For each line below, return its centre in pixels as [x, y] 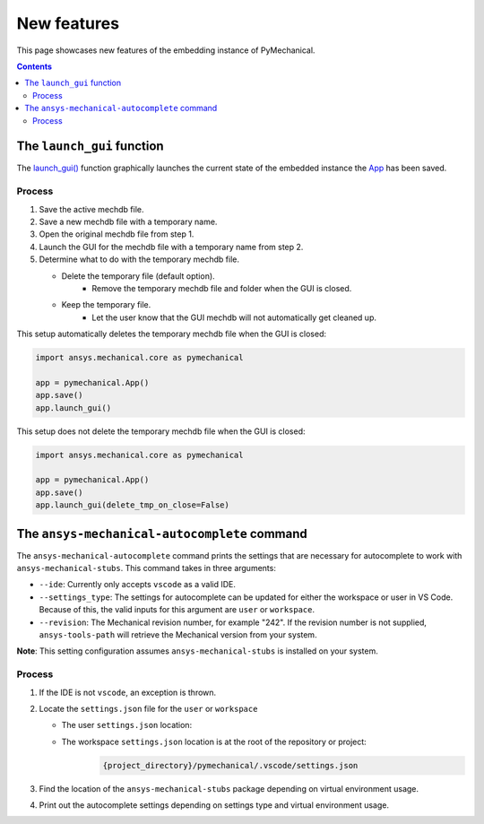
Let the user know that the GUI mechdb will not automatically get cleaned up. [234, 317]
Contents [35, 66]
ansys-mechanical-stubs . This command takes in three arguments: [147, 568]
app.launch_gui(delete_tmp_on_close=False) [133, 505]
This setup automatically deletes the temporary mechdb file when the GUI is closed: [172, 334]
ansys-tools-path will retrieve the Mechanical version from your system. [178, 634]
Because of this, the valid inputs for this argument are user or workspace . [177, 610]
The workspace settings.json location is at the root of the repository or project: [214, 742]
